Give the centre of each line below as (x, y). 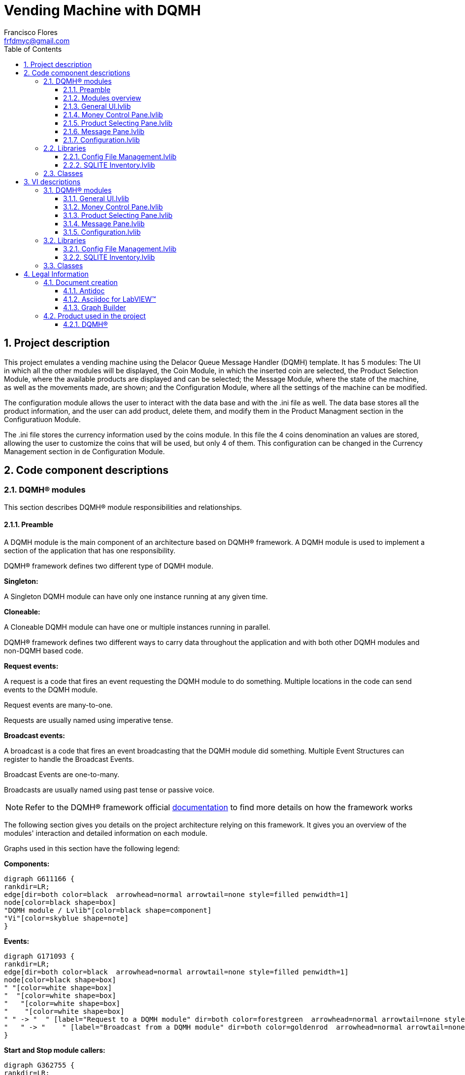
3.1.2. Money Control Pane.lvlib (113, 207)
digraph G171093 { (39, 956)
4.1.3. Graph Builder (95, 307)
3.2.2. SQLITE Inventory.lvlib (109, 257)
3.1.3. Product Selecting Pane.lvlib (118, 215)
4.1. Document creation (81, 282)
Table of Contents (33, 49)
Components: (27, 864)
